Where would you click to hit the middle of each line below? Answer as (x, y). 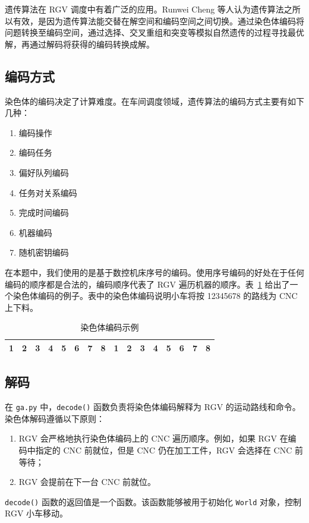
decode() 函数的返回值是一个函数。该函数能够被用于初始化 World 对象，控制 (153, 501)
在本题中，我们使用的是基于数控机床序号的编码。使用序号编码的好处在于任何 (154, 272)
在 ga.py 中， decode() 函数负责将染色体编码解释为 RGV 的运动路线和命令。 (153, 407)
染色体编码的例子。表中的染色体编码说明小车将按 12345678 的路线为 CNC (155, 296)
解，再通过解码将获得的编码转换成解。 (80, 44)
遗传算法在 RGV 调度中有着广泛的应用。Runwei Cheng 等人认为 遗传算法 (144, 9)
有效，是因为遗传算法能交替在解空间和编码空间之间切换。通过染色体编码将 (158, 21)
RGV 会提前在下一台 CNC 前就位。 (87, 482)
